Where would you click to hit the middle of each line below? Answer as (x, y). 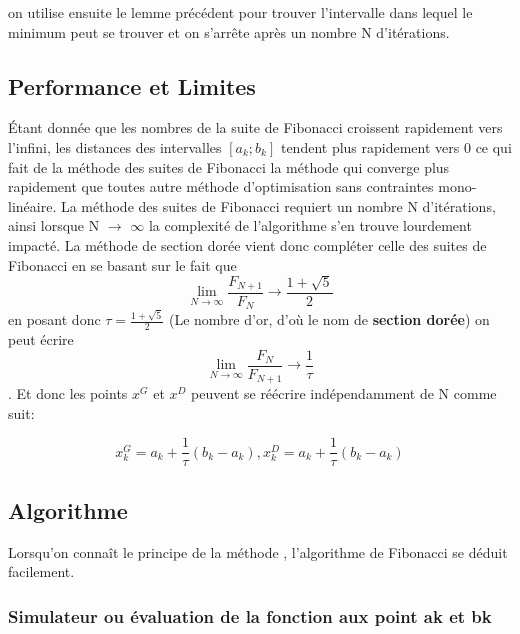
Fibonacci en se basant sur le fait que (122, 264)
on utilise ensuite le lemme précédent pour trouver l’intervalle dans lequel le (240, 12)
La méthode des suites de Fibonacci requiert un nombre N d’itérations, (278, 205)
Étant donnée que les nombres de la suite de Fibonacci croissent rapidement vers (255, 127)
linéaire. (32, 205)
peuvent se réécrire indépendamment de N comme (344, 393)
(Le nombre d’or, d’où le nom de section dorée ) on (329, 319)
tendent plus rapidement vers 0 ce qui (396, 146)
